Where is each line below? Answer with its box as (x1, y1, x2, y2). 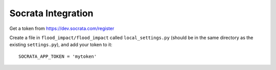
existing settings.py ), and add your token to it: (9, 42, 112, 48)
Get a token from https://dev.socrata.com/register (9, 25, 114, 31)
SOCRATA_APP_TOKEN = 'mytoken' (18, 53, 97, 59)
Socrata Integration (9, 8, 94, 19)
